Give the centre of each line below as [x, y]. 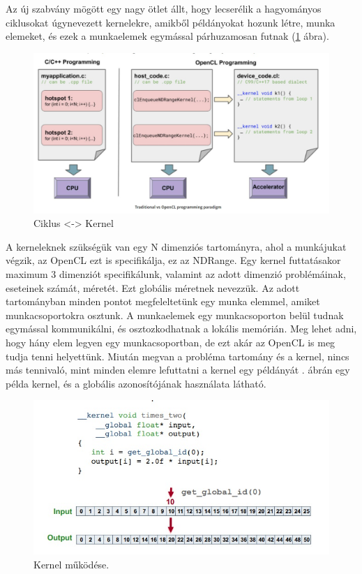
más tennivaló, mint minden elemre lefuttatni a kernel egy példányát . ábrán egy [178, 370]
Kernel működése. [71, 564]
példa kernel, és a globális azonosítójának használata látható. [136, 383]
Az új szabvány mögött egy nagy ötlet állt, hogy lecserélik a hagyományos [164, 8]
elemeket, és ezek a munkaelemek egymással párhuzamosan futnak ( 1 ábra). [167, 36]
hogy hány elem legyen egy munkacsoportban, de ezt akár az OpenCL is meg [171, 342]
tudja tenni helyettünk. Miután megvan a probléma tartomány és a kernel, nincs [178, 356]
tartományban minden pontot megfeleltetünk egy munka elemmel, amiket [163, 301]
